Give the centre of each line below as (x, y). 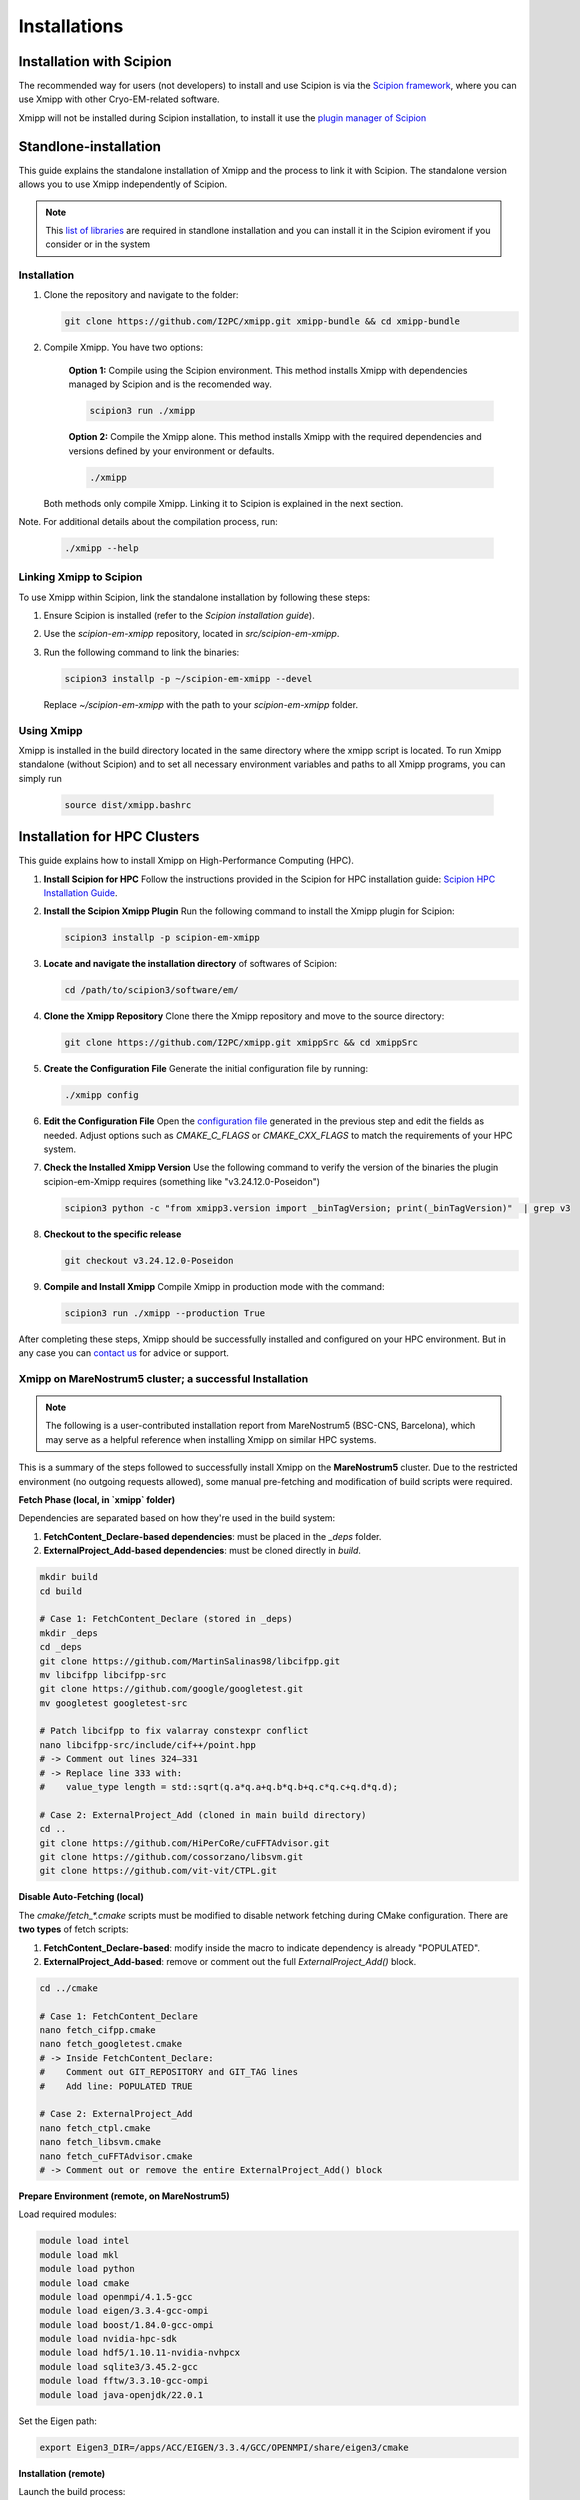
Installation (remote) (62, 2473)
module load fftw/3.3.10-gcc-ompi (124, 2381)
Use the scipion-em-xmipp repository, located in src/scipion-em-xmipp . (191, 634)
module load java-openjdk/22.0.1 (121, 2394)
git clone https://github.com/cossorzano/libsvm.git (171, 1856)
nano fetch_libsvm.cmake (100, 2142)
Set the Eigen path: (57, 2421)
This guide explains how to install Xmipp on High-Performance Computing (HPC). (186, 861)
